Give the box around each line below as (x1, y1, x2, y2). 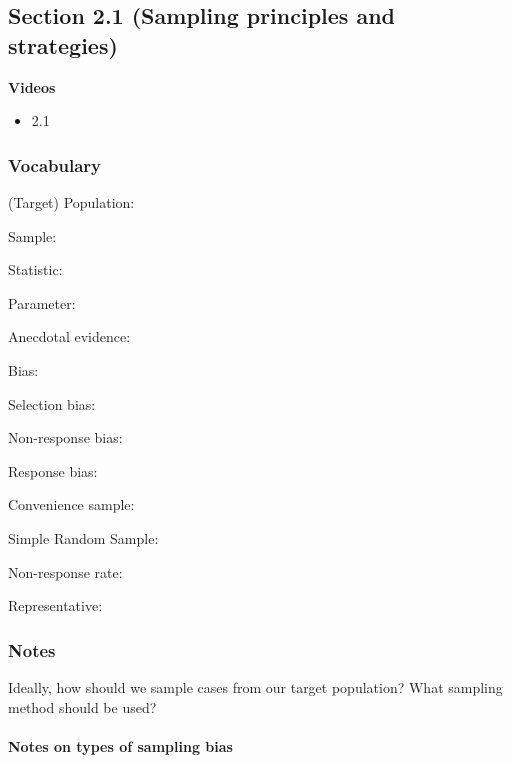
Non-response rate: (8, 561, 123, 582)
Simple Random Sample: (8, 527, 159, 548)
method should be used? (8, 696, 157, 717)
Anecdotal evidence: (8, 326, 131, 347)
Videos (8, 76, 56, 97)
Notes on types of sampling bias (8, 735, 233, 756)
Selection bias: (8, 393, 96, 414)
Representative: (8, 595, 103, 616)
